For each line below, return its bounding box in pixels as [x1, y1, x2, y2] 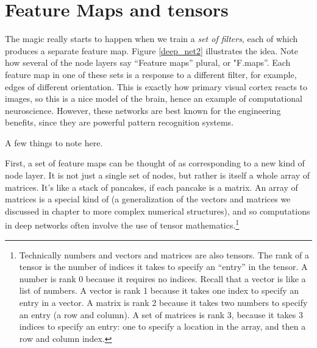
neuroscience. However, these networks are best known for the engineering [5, 104, 281, 116]
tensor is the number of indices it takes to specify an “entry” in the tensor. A [19, 260, 308, 273]
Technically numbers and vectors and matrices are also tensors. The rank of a [19, 248, 309, 261]
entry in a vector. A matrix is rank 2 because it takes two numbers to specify [19, 296, 308, 309]
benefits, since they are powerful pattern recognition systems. [5, 116, 234, 129]
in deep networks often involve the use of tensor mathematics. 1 [5, 217, 240, 232]
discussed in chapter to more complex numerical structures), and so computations [5, 204, 310, 217]
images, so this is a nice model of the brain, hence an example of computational [5, 92, 302, 105]
